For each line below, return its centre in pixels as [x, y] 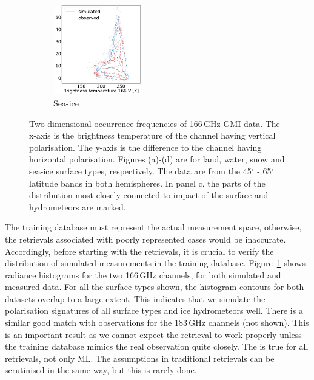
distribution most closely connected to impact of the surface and [149, 195]
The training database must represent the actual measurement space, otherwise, [153, 227]
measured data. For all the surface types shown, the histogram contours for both [155, 287]
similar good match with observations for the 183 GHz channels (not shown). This [157, 323]
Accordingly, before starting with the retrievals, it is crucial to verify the [139, 251]
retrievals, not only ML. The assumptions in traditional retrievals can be [140, 358]
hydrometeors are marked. [78, 206]
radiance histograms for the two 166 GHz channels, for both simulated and [143, 275]
